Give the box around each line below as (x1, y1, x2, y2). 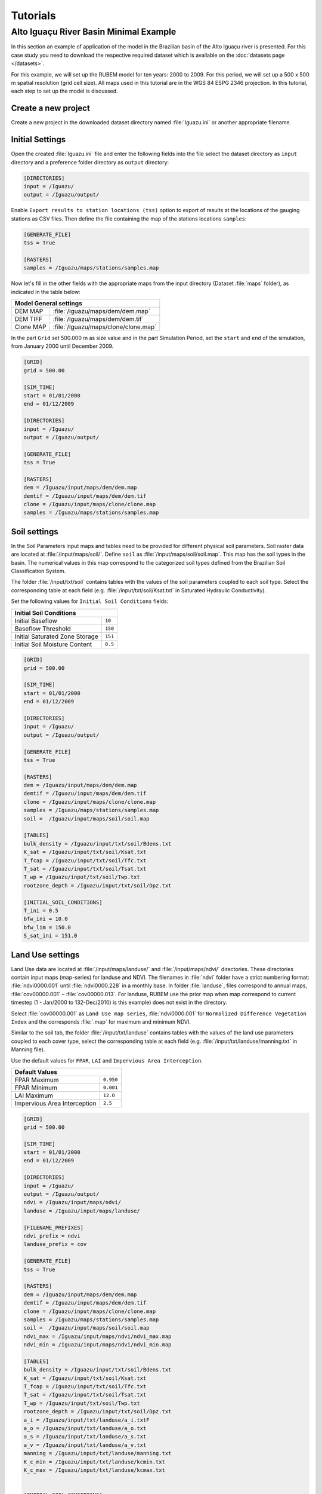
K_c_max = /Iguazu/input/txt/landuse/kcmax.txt (23, 1467, 165, 1473)
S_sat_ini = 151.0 (23, 932, 78, 939)
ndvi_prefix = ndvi (23, 1232, 80, 1239)
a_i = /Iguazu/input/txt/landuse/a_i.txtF (23, 1416, 150, 1423)
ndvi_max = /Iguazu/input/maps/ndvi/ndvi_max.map (23, 1333, 172, 1340)
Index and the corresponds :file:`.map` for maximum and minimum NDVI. (11, 1018, 191, 1025)
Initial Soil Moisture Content (14, 640, 92, 648)
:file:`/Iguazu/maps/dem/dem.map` (52, 307, 151, 315)
